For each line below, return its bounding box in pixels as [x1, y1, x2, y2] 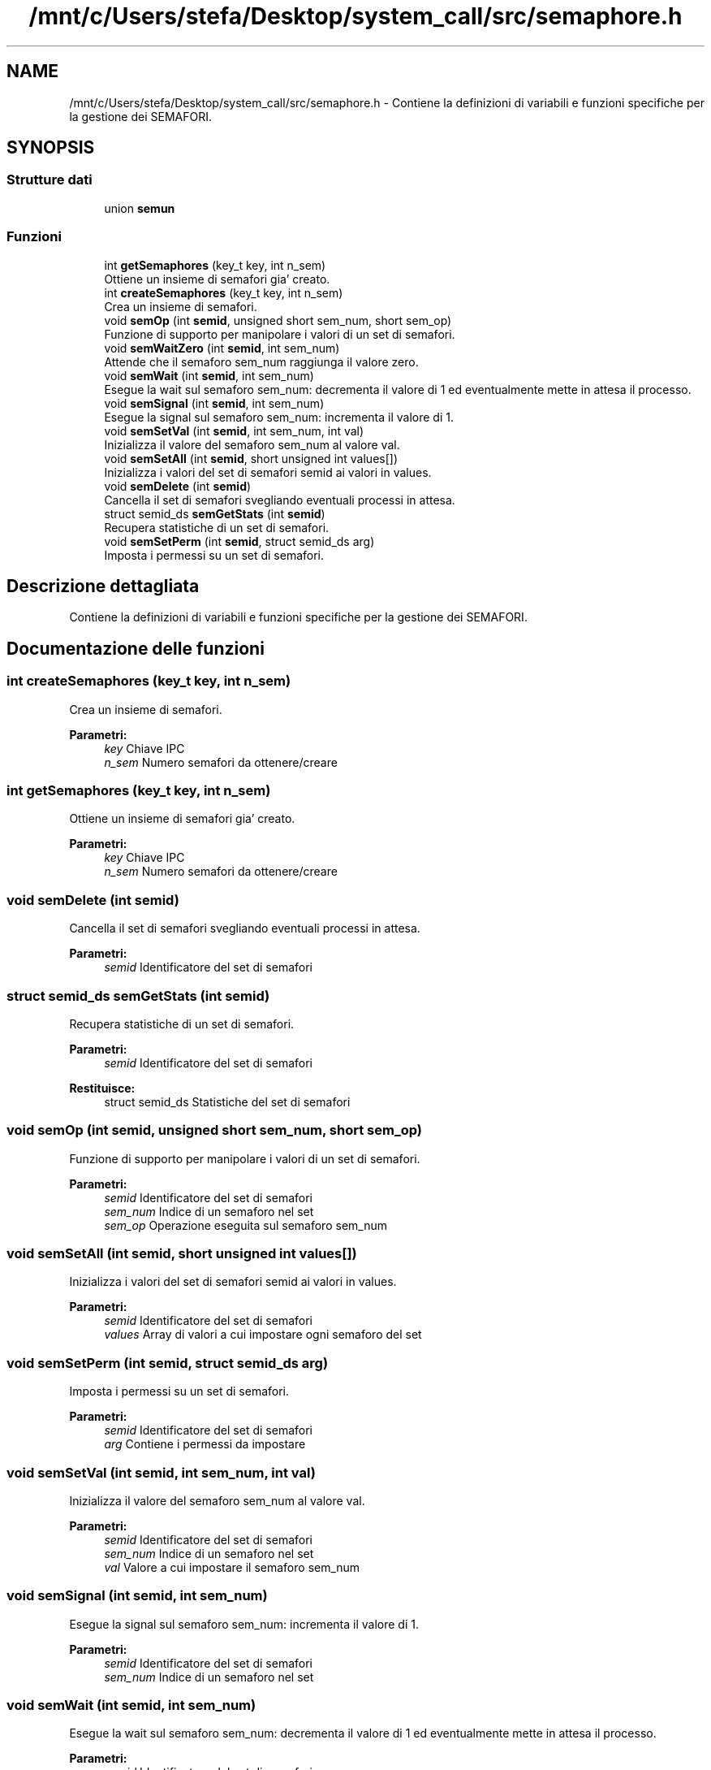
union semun [104, 201, 175, 215]
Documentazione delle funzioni [6, 638, 265, 659]
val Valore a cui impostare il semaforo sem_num [104, 1560, 360, 1574]
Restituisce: [69, 1080, 136, 1095]
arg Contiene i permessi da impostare [104, 1437, 306, 1452]
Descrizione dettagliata [6, 575, 200, 596]
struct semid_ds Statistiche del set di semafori [104, 1094, 351, 1109]
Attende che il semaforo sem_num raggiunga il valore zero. [104, 354, 419, 369]
